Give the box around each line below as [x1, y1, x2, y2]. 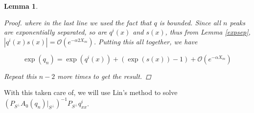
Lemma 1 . [4, 1, 38, 11]
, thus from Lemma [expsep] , [165, 27, 251, 37]
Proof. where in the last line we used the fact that [4, 17, 152, 27]
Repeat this [4, 71, 37, 81]
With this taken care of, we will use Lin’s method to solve [4, 87, 178, 97]
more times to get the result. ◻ [57, 71, 151, 81]
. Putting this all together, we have [93, 36, 198, 46]
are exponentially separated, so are [4, 27, 107, 37]
